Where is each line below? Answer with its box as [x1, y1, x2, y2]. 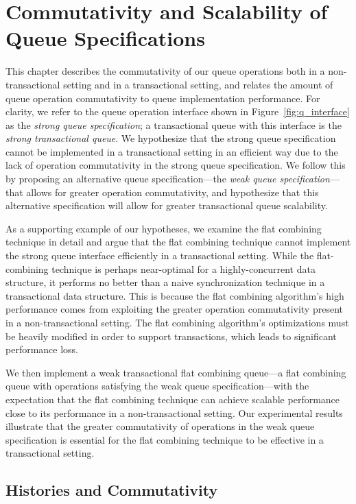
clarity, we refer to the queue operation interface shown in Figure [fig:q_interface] [5, 104, 350, 119]
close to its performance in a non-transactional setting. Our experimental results [5, 405, 343, 420]
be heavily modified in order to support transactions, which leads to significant [5, 328, 337, 343]
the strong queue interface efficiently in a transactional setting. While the [5, 248, 314, 263]
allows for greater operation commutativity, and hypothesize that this [26, 184, 319, 199]
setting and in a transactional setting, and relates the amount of [63, 77, 333, 91]
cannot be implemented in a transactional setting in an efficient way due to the [5, 144, 338, 158]
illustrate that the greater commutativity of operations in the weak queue [5, 419, 315, 433]
